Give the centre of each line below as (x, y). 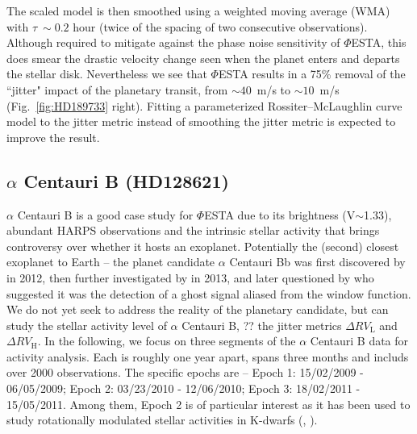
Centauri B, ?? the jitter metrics (262, 325)
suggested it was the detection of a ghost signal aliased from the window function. (209, 293)
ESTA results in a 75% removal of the (312, 74)
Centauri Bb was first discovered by (317, 262)
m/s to (274, 89)
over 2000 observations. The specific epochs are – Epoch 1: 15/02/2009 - (185, 372)
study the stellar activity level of (87, 325)
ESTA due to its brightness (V (280, 214)
